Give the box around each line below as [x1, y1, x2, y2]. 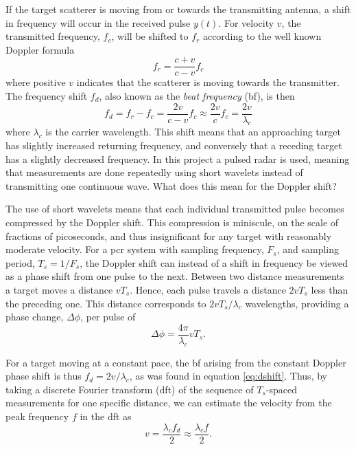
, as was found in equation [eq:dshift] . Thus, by [129, 369, 327, 383]
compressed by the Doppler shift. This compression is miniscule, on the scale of [5, 215, 339, 230]
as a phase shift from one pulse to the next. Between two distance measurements [5, 269, 344, 283]
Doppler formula [5, 42, 75, 56]
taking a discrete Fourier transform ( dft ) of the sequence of [5, 382, 254, 396]
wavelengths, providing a [245, 296, 349, 310]
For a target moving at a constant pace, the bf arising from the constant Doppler [5, 355, 346, 369]
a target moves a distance [5, 283, 113, 297]
